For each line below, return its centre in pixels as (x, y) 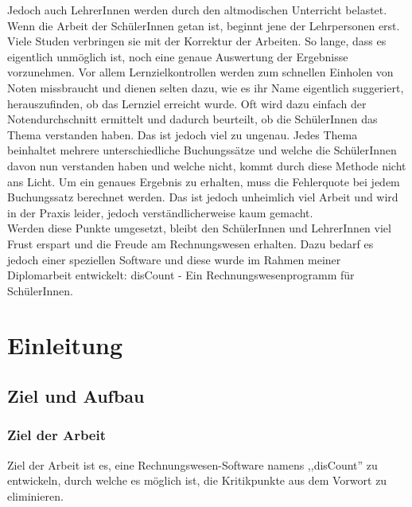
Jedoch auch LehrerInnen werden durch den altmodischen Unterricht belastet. (197, 10)
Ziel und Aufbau (76, 396)
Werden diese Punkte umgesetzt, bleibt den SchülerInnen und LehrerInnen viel (199, 228)
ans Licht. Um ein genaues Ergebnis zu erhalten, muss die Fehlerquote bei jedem (204, 181)
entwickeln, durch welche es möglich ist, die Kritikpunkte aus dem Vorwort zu (197, 480)
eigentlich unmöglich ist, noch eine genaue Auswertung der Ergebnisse (178, 56)
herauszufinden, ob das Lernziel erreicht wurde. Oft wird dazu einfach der (187, 103)
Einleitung (65, 345)
